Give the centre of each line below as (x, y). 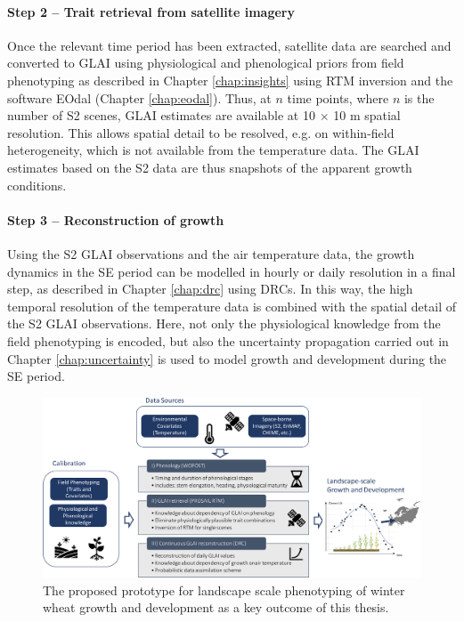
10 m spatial (367, 115)
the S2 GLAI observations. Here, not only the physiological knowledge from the (224, 323)
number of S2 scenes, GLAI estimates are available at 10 (161, 115)
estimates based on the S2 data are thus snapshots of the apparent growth (210, 167)
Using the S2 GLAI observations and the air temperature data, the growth (211, 253)
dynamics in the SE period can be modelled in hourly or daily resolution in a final (232, 271)
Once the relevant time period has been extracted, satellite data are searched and (229, 45)
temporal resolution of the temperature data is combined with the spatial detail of (232, 306)
